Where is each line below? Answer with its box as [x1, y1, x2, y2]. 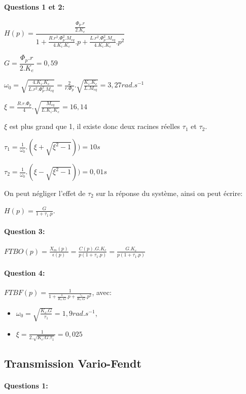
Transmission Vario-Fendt [4, 355, 142, 371]
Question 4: [4, 267, 45, 278]
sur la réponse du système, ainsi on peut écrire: [96, 188, 243, 198]
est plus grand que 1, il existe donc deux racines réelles [9, 121, 180, 132]
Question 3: [4, 226, 45, 237]
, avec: [92, 287, 112, 298]
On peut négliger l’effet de [4, 188, 86, 198]
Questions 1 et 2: [4, 1, 65, 12]
